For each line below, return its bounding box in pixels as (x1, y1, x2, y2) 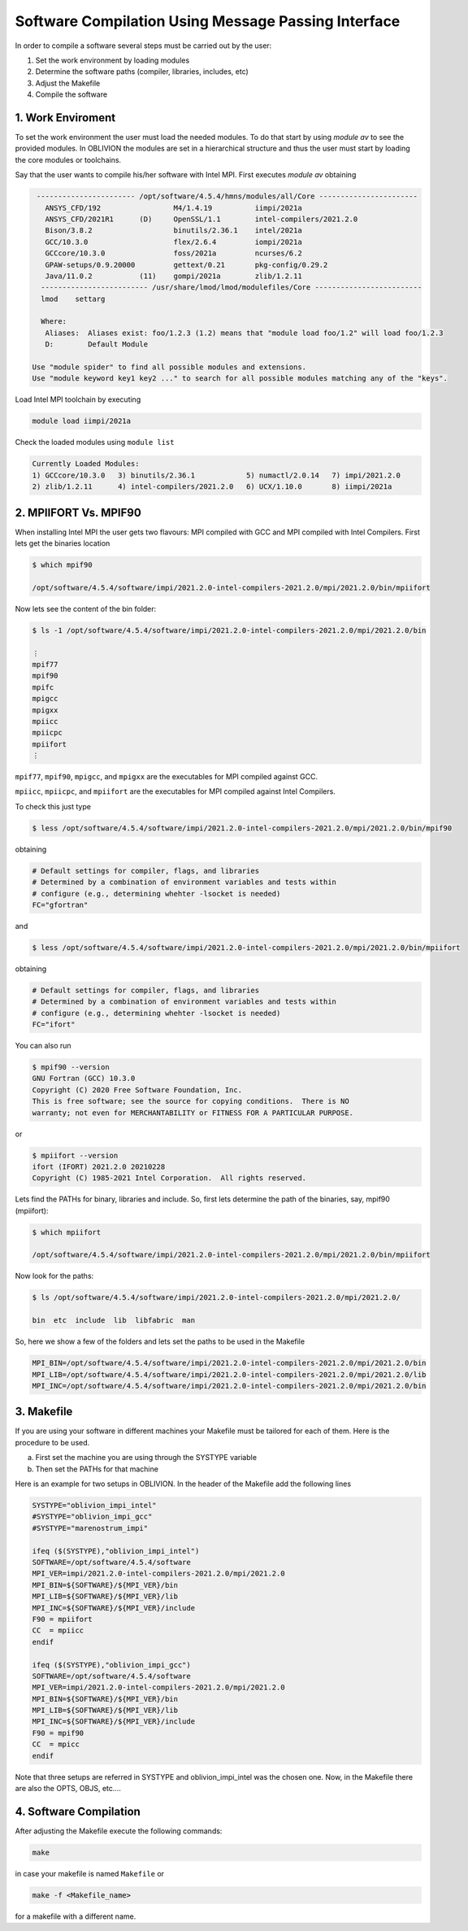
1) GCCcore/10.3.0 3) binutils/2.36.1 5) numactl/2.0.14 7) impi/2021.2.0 (32, 470, 401, 480)
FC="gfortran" (32, 900, 89, 909)
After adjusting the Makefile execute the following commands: (15, 1826, 223, 1836)
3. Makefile (15, 1405, 73, 1419)
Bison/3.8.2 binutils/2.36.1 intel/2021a (45, 226, 302, 235)
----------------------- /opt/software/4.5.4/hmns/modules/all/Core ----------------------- (37, 192, 418, 201)
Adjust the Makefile (35, 78, 101, 88)
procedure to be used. (15, 1437, 90, 1447)
